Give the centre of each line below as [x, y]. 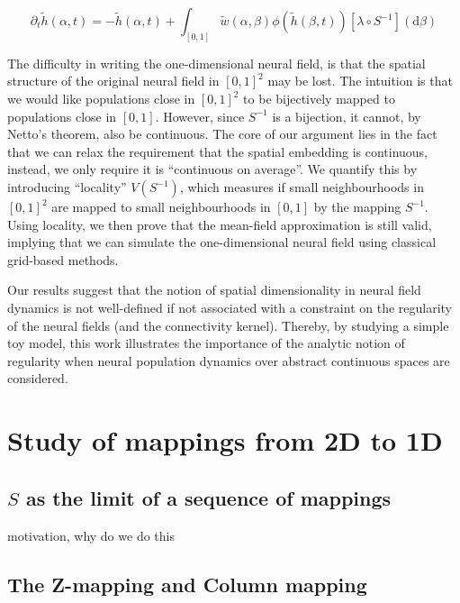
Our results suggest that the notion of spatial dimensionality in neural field [214, 290]
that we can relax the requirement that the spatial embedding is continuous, [218, 151]
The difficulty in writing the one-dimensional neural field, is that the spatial [216, 63]
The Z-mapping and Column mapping [187, 584]
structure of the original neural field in [113, 81]
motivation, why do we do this [91, 535]
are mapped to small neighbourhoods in [161, 207]
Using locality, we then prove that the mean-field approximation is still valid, [220, 224]
